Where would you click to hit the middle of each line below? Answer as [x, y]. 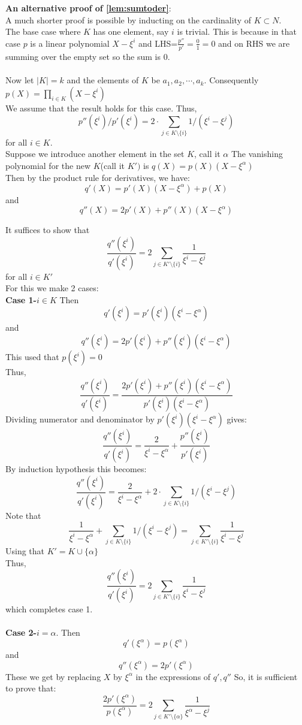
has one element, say [131, 31]
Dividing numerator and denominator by [80, 419]
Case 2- [21, 632]
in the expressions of [173, 676]
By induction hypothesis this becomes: [76, 469]
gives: [237, 419]
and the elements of [103, 80]
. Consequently [231, 80]
